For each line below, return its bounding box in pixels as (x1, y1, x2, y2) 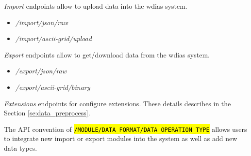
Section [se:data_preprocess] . (4, 108, 90, 118)
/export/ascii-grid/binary (15, 82, 90, 92)
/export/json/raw (15, 66, 67, 76)
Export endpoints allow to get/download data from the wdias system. (4, 49, 210, 59)
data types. (4, 143, 37, 153)
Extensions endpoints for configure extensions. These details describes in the (4, 98, 231, 108)
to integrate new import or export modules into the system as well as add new (4, 133, 237, 143)
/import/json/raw (15, 17, 68, 27)
